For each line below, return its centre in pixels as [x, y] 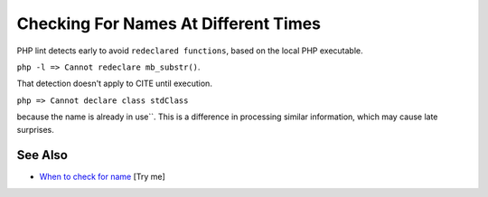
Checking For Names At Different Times [169, 23]
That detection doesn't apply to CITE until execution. [114, 84]
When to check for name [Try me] [103, 177]
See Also [42, 155]
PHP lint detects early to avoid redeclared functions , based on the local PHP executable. [190, 51]
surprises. [35, 129]
